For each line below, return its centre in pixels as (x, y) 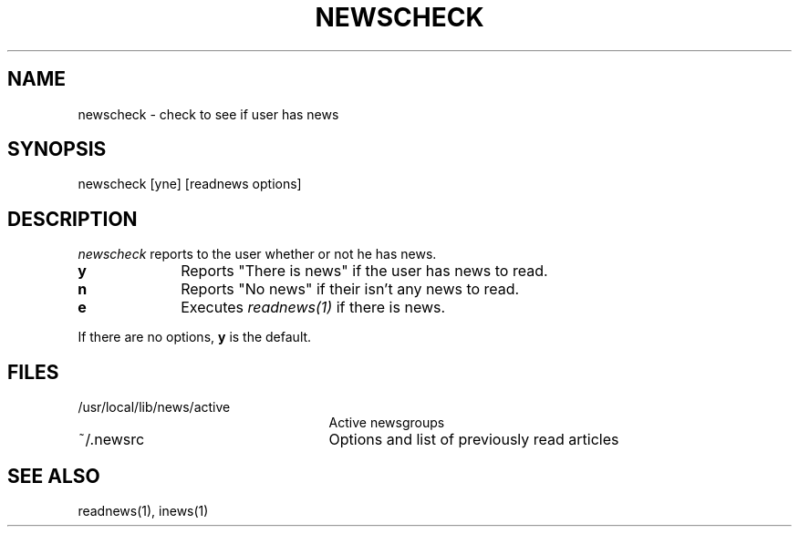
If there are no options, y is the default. (195, 337)
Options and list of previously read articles (474, 440)
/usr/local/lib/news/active (154, 407)
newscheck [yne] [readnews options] (190, 184)
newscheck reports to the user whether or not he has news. (257, 254)
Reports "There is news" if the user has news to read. (364, 271)
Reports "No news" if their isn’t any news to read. (350, 289)
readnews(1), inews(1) (143, 510)
